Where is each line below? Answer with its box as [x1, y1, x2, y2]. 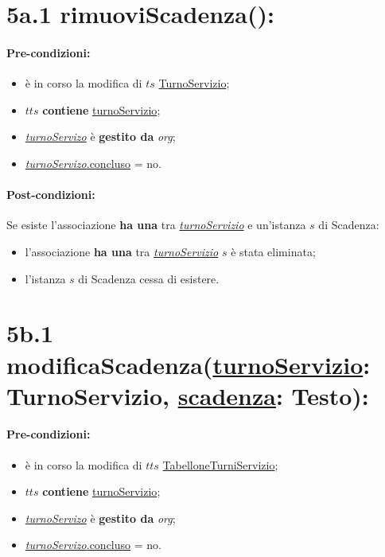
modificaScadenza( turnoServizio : [6, 348, 371, 380]
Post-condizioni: [6, 186, 95, 203]
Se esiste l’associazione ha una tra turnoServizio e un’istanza [6, 216, 306, 233]
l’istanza [25, 270, 66, 286]
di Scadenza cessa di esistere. [78, 270, 220, 286]
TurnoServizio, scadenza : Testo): [6, 379, 369, 411]
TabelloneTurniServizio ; [162, 456, 278, 473]
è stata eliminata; [231, 243, 316, 259]
